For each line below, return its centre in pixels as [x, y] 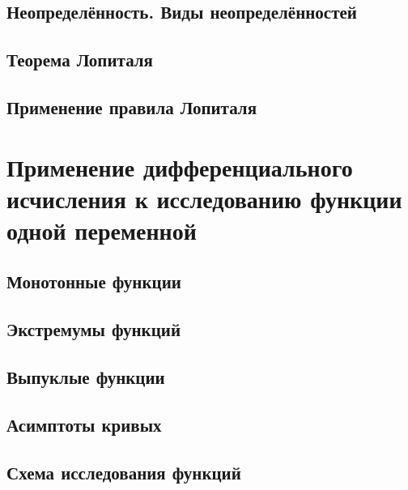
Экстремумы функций [93, 329]
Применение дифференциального [180, 166]
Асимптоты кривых [84, 424]
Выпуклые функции [86, 377]
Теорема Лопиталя [80, 60]
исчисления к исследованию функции [204, 198]
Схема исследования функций [124, 472]
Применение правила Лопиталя [132, 107]
